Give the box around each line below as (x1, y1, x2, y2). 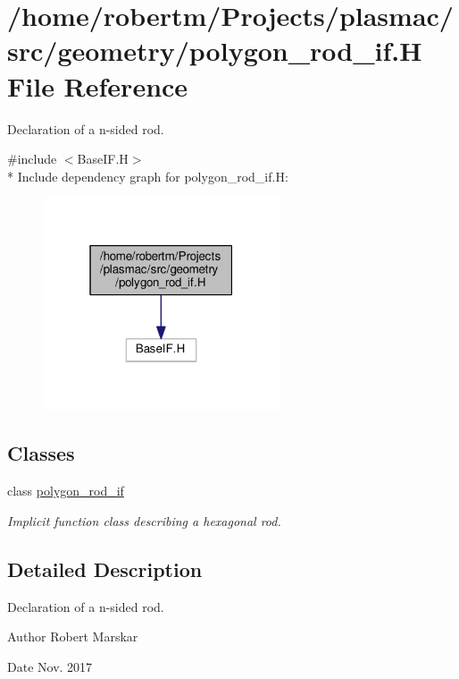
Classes (7, 439, 75, 467)
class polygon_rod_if (7, 481, 124, 500)
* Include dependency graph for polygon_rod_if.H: (7, 166, 288, 185)
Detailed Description (7, 555, 203, 582)
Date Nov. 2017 (7, 657, 93, 675)
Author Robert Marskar (7, 627, 138, 646)
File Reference (7, 67, 188, 104)
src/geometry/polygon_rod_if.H (7, 32, 422, 69)
